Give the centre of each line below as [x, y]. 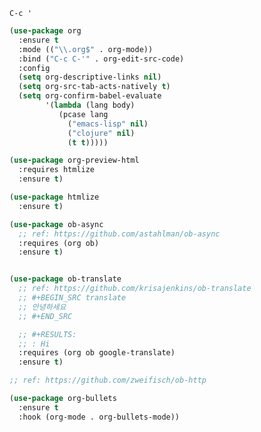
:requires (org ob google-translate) [97, 353]
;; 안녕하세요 [42, 307]
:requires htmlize [57, 170]
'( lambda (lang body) [90, 105]
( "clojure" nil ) [101, 133]
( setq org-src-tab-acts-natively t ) [94, 87]
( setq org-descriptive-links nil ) [90, 77]
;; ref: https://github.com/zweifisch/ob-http [108, 380]
